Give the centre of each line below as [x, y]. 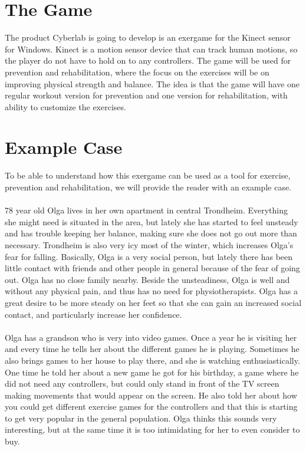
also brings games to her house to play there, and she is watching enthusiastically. [152, 360]
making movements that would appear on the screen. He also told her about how [151, 395]
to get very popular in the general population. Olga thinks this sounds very [141, 418]
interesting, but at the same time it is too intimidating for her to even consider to [152, 429]
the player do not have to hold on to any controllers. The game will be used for [148, 60]
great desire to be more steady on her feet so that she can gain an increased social [153, 302]
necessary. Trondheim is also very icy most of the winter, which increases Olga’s [149, 244]
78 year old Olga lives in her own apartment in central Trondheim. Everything [147, 210]
